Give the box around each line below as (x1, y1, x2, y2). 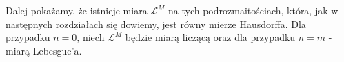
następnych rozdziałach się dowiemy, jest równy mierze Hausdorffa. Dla (6, 16, 306, 31)
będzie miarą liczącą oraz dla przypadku (125, 30, 296, 44)
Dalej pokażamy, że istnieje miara (6, 3, 148, 17)
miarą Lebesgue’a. (6, 43, 82, 57)
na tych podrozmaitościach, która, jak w (168, 3, 338, 17)
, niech (77, 30, 105, 44)
